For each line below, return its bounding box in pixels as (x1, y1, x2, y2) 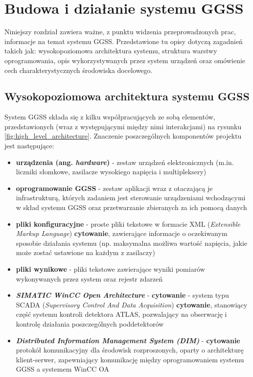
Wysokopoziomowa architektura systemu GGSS (4, 89, 250, 104)
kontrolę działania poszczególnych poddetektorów (16, 318, 164, 329)
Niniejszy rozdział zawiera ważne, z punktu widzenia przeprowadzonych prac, (4, 26, 236, 37)
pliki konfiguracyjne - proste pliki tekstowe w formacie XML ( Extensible (16, 218, 240, 229)
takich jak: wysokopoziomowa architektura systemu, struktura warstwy (4, 46, 217, 56)
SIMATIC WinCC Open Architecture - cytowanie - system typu (16, 290, 229, 300)
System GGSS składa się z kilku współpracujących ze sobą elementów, (4, 112, 215, 122)
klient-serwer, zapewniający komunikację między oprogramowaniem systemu (16, 354, 244, 364)
